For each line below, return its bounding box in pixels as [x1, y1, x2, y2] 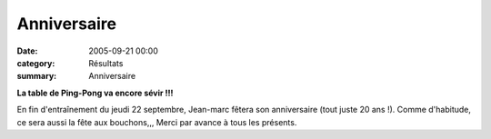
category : [16, 57, 55, 68]
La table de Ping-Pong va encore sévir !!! [16, 87, 174, 98]
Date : [16, 45, 38, 56]
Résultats [88, 57, 124, 68]
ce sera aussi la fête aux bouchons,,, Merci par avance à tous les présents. [16, 116, 297, 127]
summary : [16, 71, 57, 82]
